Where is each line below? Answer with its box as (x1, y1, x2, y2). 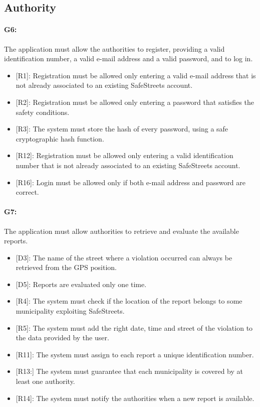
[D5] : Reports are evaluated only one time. (16, 279, 147, 289)
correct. (16, 187, 39, 197)
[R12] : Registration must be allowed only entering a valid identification (16, 150, 233, 161)
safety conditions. (16, 106, 70, 117)
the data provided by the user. (16, 332, 109, 343)
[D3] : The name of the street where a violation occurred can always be (16, 252, 232, 262)
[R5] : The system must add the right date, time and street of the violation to (16, 322, 253, 333)
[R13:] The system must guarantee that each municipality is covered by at (16, 366, 243, 376)
